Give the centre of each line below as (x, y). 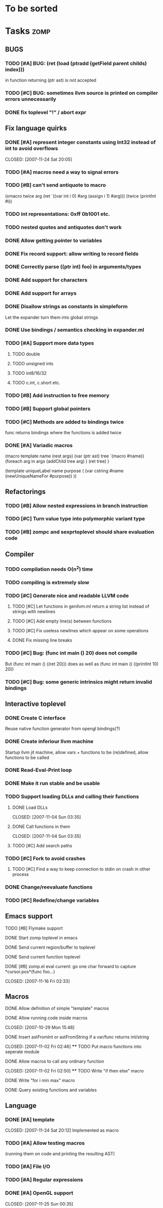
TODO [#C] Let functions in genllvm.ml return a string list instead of (81, 606)
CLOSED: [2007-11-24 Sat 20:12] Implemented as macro (62, 1130)
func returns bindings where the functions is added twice (63, 432)
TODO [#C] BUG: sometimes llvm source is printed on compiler (82, 93)
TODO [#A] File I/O (28, 1167)
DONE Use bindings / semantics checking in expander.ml (75, 330)
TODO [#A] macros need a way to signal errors (62, 172)
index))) (15, 69)
